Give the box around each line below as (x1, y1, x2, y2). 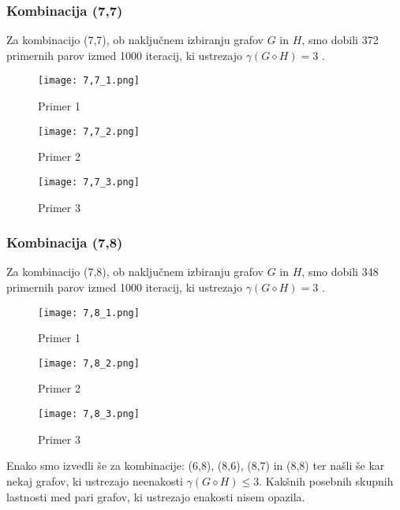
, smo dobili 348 (301, 263, 379, 280)
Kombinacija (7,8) (6, 233, 123, 252)
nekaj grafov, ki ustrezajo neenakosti (6, 472, 183, 489)
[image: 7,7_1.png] (38, 75, 140, 87)
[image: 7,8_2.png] (38, 357, 140, 369)
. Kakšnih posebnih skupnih (259, 472, 394, 489)
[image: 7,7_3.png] (38, 176, 140, 188)
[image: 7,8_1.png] (38, 307, 140, 318)
